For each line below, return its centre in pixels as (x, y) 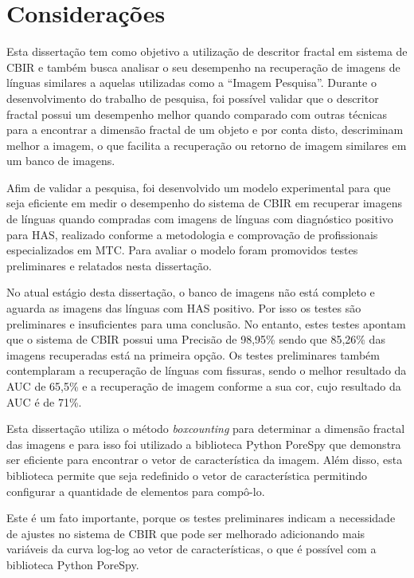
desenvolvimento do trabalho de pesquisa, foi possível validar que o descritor (193, 98)
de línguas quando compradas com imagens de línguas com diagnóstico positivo (200, 219)
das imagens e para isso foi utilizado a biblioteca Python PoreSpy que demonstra (204, 444)
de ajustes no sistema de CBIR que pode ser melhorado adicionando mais (186, 533)
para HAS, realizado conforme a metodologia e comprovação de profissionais (192, 234)
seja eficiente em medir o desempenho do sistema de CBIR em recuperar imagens (205, 203)
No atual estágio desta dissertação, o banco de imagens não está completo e (191, 292)
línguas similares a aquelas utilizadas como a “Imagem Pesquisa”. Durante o (191, 83)
